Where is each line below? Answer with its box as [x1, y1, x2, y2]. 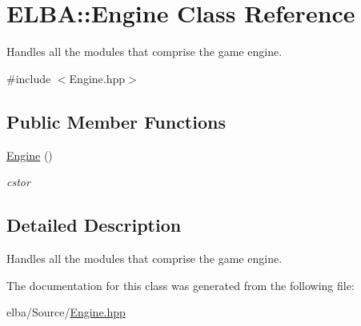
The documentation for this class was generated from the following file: [6, 276, 355, 293]
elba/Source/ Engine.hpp [6, 304, 126, 320]
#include [6, 70, 51, 86]
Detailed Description [6, 213, 182, 237]
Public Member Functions [6, 109, 226, 133]
